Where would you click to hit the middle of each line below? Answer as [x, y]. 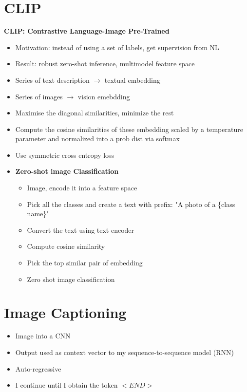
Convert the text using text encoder [81, 230]
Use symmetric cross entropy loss [65, 155]
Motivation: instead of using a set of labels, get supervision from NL [117, 47]
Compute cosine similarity [66, 246]
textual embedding [132, 80]
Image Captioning [65, 312]
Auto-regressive [38, 368]
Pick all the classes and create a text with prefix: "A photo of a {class [131, 204]
